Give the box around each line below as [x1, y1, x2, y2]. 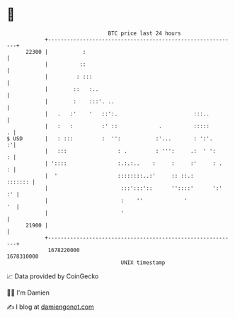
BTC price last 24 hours [108, 30, 181, 37]
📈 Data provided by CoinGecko [6, 272, 99, 280]
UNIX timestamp [120, 259, 166, 266]
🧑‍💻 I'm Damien [6, 288, 50, 297]
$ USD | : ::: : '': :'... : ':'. [6, 135, 213, 142]
